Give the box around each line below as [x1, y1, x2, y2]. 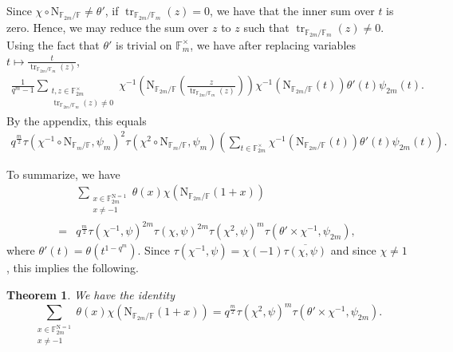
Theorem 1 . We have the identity [6, 287, 175, 303]
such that [243, 19, 290, 36]
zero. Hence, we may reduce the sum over [6, 19, 209, 36]
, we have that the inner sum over [210, 2, 375, 18]
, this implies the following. [6, 259, 139, 276]
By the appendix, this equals [6, 112, 147, 129]
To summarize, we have [6, 165, 120, 182]
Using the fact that [6, 36, 100, 53]
